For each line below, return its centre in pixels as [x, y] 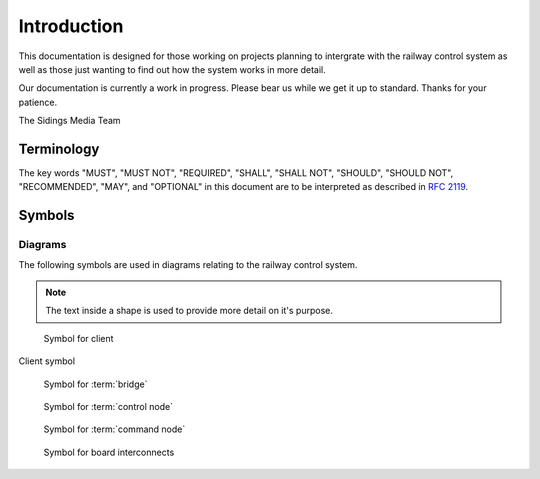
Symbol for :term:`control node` [108, 406]
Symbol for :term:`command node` [114, 429]
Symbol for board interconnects [109, 452]
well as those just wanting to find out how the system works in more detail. [172, 69]
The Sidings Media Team [69, 121]
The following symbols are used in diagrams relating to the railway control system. [188, 264]
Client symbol [46, 361]
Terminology [59, 148]
